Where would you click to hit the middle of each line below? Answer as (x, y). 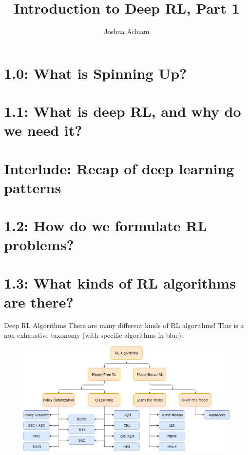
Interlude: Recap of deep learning (119, 168)
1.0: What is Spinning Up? (95, 73)
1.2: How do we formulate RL (105, 226)
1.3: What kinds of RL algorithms (120, 282)
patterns (33, 187)
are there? (39, 301)
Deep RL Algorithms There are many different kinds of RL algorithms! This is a (124, 325)
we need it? (43, 130)
